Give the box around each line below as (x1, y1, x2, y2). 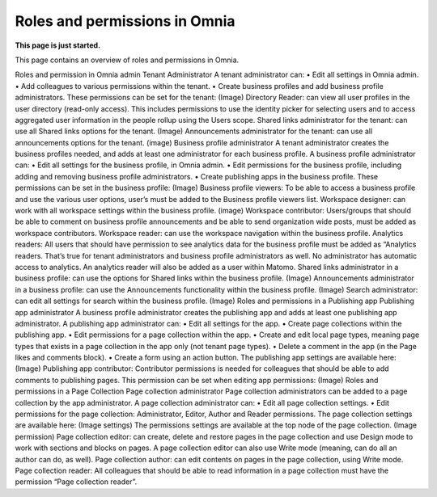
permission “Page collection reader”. (15, 477, 138, 486)
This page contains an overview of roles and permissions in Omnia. (15, 55, 240, 65)
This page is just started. (15, 40, 101, 50)
